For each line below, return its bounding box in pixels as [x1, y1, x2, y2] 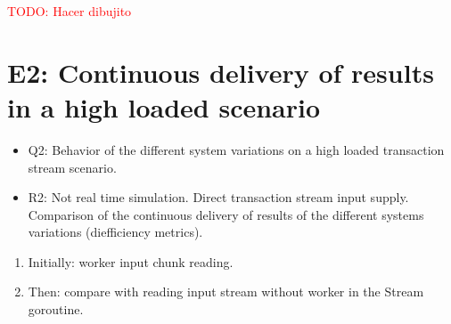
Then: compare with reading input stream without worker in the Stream [28, 282, 424, 301]
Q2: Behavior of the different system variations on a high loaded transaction [28, 140, 445, 158]
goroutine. [28, 300, 84, 319]
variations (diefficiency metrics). [28, 223, 203, 241]
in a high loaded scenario [7, 88, 321, 125]
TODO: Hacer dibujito [7, 2, 132, 20]
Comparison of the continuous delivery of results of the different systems [28, 205, 424, 223]
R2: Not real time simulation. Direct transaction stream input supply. [28, 188, 409, 207]
